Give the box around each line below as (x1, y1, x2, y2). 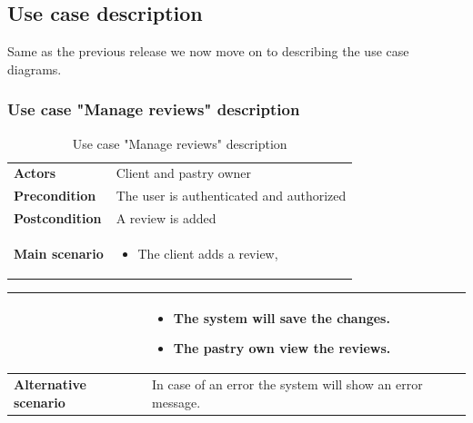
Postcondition (14, 209, 102, 228)
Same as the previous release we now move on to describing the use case (7, 42, 409, 61)
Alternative (14, 375, 86, 394)
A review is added (116, 209, 216, 228)
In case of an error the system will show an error (152, 375, 423, 394)
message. (152, 392, 201, 411)
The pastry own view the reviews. (173, 339, 391, 358)
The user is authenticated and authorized (116, 186, 347, 205)
